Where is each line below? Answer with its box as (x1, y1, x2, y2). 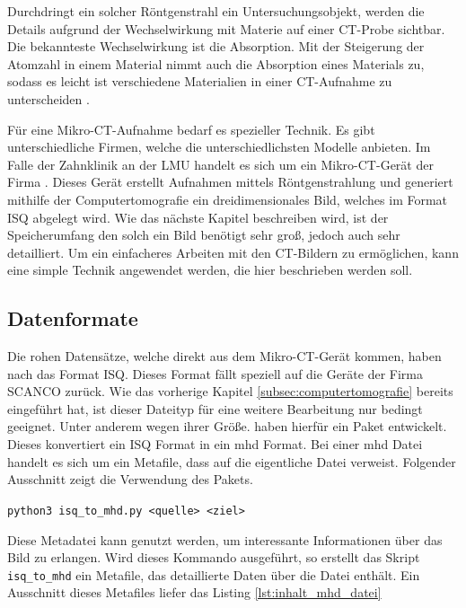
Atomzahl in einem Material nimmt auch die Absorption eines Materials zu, (7, 54, 425, 73)
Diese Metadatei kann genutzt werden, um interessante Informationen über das (7, 530, 443, 549)
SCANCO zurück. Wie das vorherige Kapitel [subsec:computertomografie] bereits (7, 382, 453, 401)
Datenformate (7, 304, 138, 332)
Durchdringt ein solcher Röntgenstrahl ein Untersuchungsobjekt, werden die (7, 2, 425, 20)
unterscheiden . (7, 89, 90, 108)
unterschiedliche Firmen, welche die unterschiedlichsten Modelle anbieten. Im (7, 137, 431, 156)
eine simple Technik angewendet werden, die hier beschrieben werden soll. (7, 260, 413, 279)
